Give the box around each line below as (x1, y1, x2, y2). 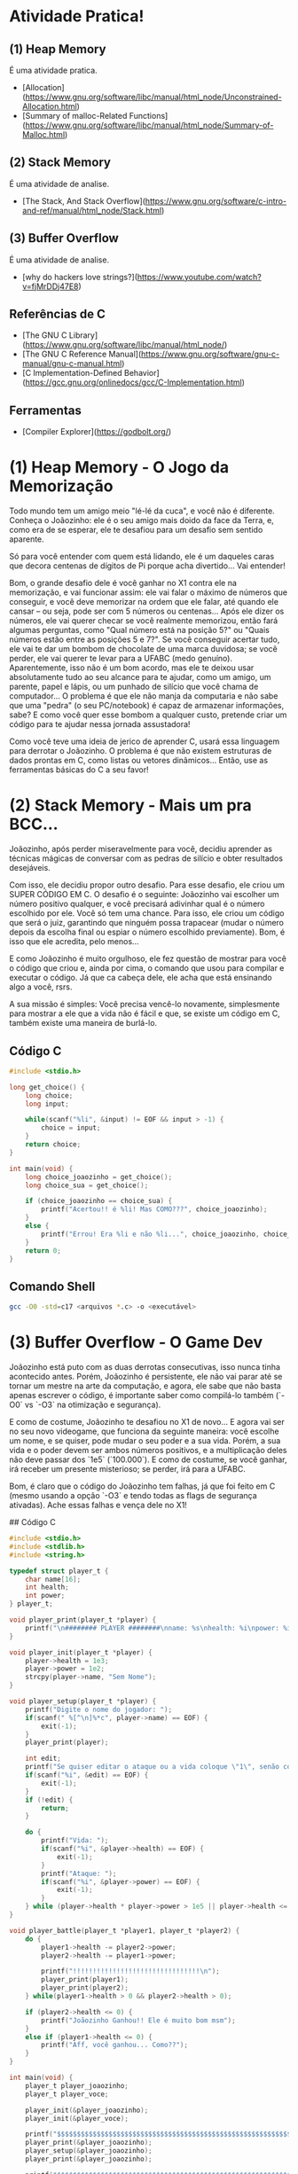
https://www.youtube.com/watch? (137, 271, 262, 282)
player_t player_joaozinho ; (25, 2081, 129, 2090)
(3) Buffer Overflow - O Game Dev (9, 1333, 263, 1353)
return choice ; (25, 1140, 82, 1149)
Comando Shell (9, 1279, 96, 1294)
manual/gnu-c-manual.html (21, 358, 122, 369)
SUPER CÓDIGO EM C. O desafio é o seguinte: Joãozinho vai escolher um (9, 889, 279, 900)
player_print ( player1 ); (41, 1975, 129, 1984)
